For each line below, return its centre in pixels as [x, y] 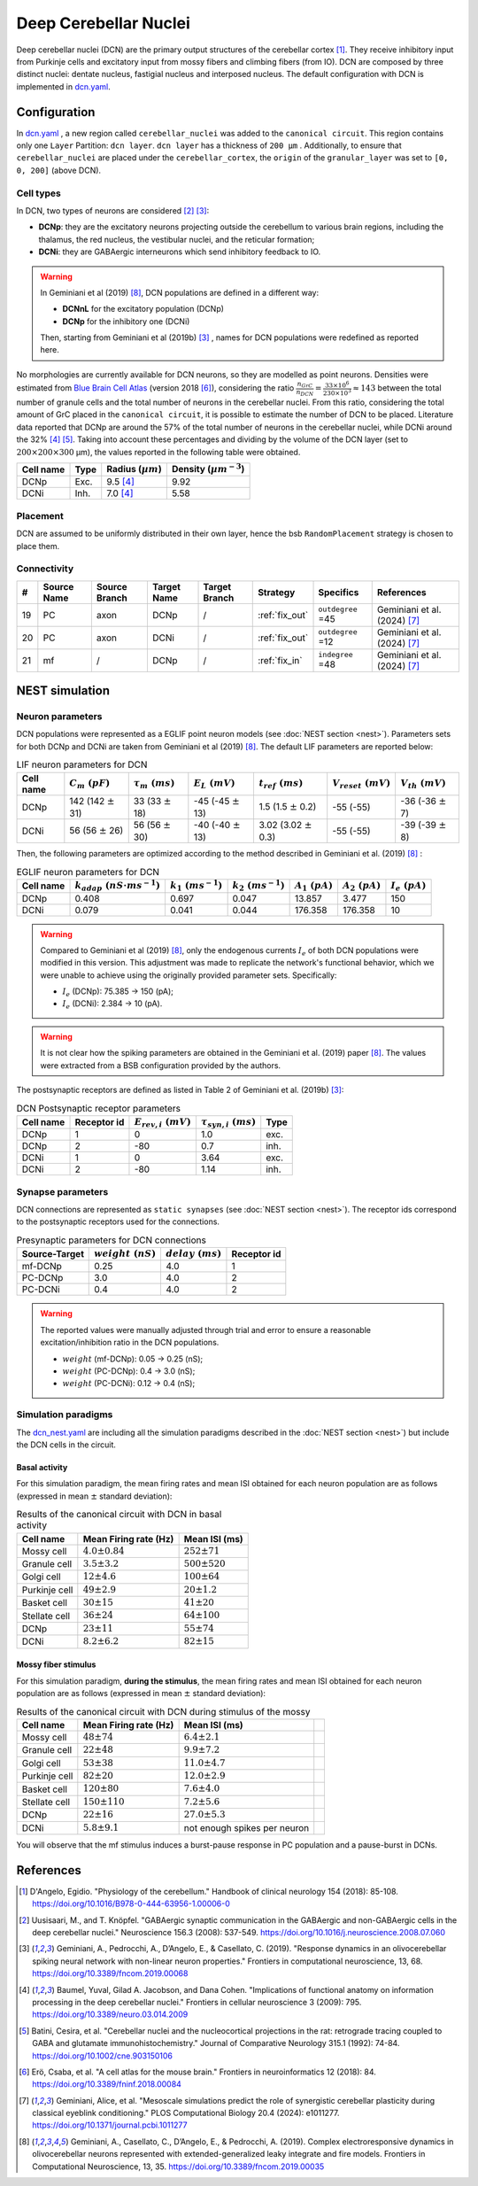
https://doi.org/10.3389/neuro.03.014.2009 [110, 2014]
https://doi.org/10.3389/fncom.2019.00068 [110, 1973]
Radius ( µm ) [135, 469]
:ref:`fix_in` [280, 660]
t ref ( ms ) [281, 784]
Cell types [39, 193]
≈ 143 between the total [397, 388]
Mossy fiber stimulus [56, 1664]
